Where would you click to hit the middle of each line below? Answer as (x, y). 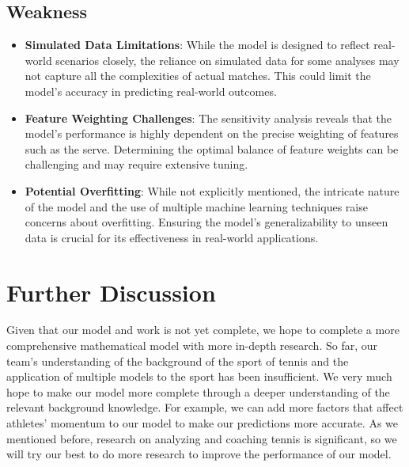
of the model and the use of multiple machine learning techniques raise (196, 206)
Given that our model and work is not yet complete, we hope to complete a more (203, 330)
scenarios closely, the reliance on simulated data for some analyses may (227, 60)
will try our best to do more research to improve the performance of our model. (199, 454)
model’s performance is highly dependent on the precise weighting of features (212, 133)
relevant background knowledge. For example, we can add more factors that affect (205, 407)
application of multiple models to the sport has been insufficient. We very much (199, 376)
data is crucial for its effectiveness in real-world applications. (172, 237)
